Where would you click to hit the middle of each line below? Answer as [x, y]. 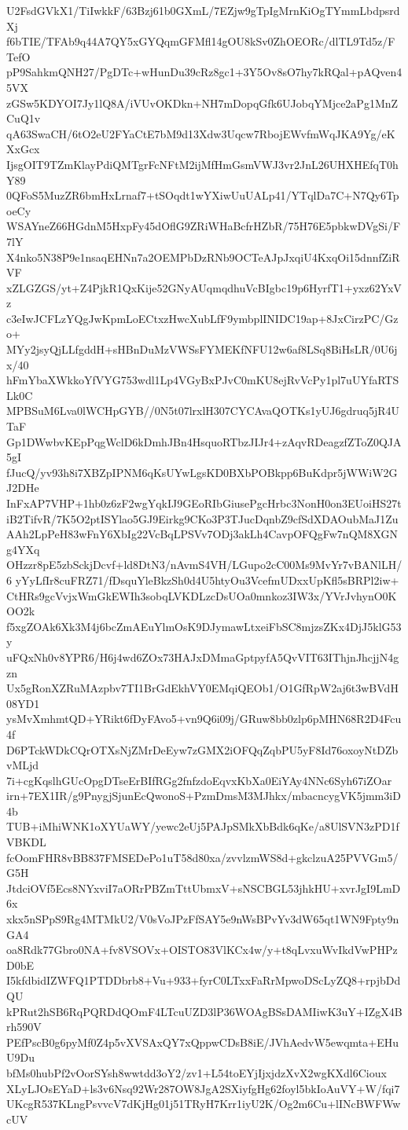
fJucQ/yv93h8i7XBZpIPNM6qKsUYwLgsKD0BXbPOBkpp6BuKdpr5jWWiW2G [202, 472]
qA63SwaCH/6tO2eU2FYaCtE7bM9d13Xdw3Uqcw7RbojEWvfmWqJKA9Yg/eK [201, 133]
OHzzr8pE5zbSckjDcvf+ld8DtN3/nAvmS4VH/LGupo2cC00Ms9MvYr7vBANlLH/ [204, 565]
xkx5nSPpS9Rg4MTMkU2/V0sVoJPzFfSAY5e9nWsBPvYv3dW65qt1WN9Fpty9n [203, 919]
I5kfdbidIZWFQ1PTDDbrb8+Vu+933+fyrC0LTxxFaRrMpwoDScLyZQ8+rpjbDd [204, 980]
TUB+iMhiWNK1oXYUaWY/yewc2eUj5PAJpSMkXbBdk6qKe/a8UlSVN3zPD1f [203, 826]
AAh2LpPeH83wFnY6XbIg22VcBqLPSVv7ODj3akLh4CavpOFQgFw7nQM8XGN [202, 534]
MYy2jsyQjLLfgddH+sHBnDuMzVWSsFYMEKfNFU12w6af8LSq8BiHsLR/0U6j [202, 349]
